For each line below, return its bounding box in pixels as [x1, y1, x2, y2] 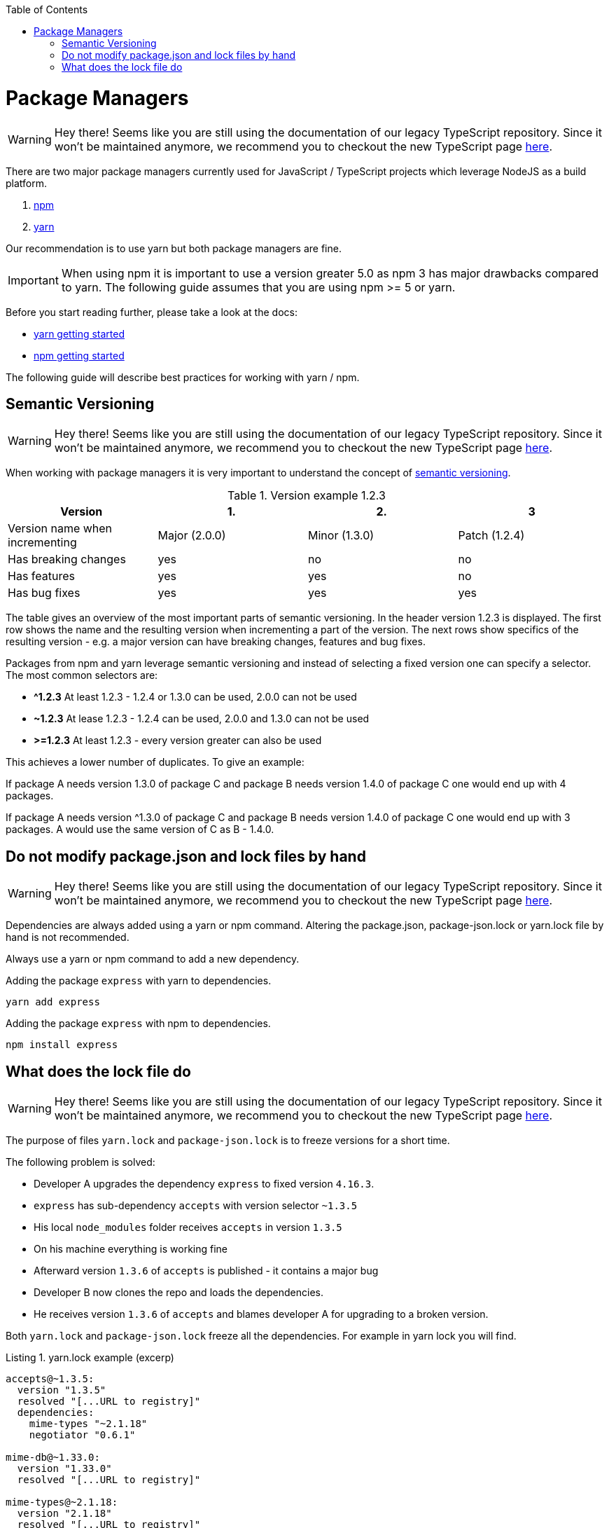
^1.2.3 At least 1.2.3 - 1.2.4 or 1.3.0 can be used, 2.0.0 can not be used [34, 691, 357, 703]
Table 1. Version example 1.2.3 [227, 488, 386, 503]
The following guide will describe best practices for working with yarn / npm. [6, 371, 360, 383]
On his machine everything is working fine [34, 1243, 228, 1255]
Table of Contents [6, 4, 88, 15]
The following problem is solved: [6, 1156, 155, 1169]
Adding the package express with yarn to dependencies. [6, 975, 272, 987]
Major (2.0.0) [157, 528, 226, 543]
